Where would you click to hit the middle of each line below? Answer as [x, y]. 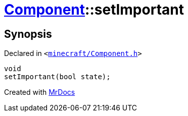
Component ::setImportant [94, 10]
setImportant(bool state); [57, 77]
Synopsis [28, 34]
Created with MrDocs [40, 92]
